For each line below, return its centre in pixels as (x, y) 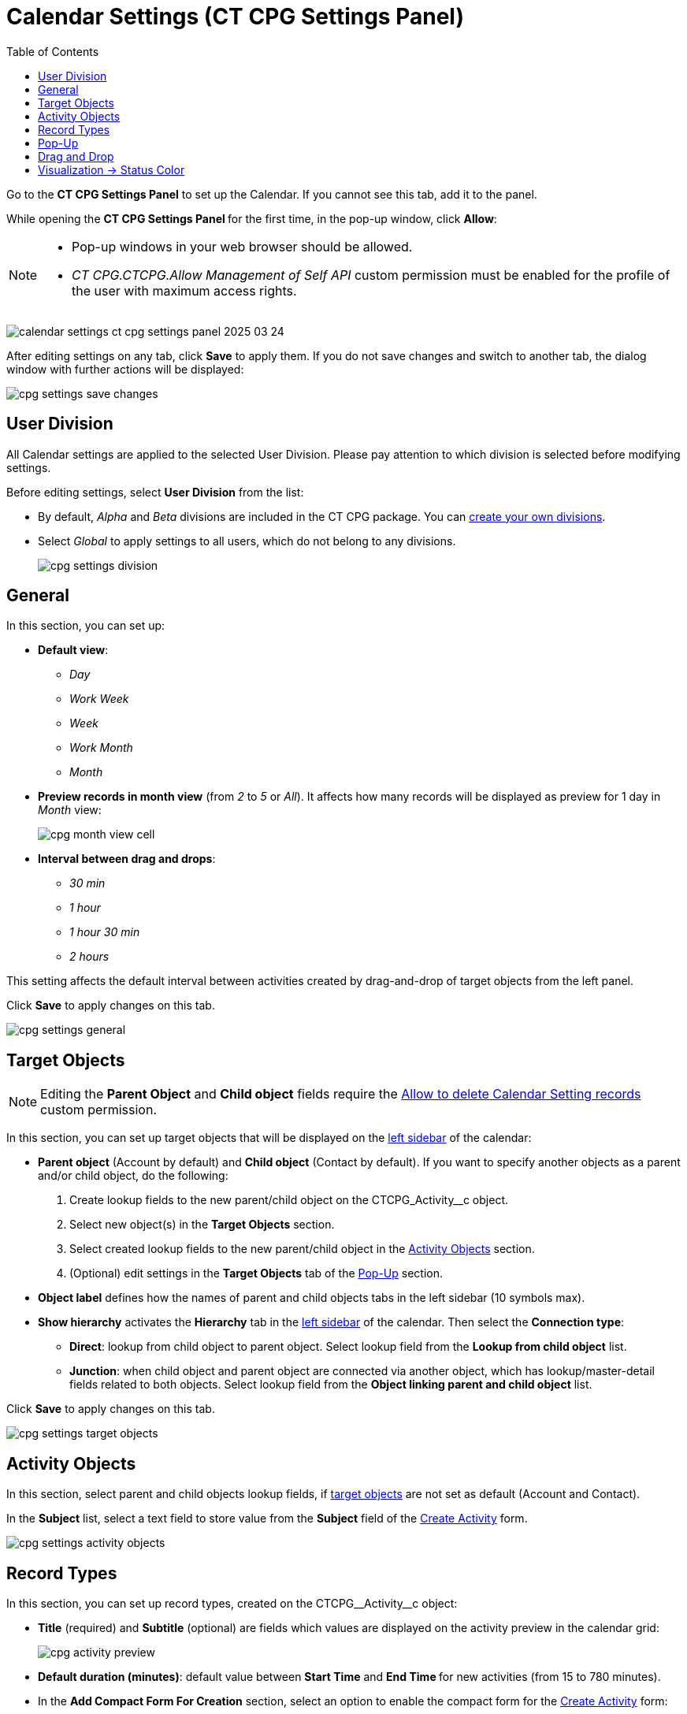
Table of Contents (53, 51)
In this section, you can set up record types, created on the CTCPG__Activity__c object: (232, 1603)
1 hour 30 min (105, 932)
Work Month (101, 748)
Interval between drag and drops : (127, 859)
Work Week (99, 699)
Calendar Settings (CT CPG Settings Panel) (235, 17)
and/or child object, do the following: (133, 1176)
